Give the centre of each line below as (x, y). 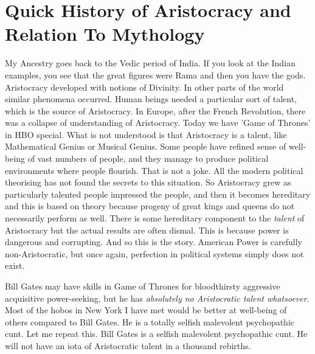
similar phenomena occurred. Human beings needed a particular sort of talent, (151, 99)
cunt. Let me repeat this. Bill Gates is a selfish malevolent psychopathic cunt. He (156, 334)
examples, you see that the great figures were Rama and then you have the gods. (155, 75)
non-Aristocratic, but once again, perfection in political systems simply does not (154, 253)
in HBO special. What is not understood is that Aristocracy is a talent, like (146, 134)
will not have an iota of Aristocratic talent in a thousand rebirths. (128, 345)
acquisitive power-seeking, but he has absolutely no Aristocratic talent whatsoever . (157, 298)
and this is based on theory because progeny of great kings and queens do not (150, 206)
